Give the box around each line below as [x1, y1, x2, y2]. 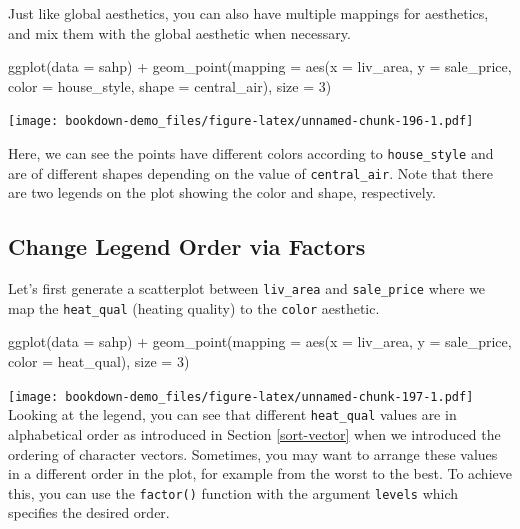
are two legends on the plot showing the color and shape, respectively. [8, 182, 436, 203]
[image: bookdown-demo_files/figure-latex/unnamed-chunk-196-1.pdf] [8, 114, 474, 129]
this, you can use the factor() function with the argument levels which [8, 482, 459, 503]
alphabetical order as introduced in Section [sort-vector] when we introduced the [8, 423, 501, 444]
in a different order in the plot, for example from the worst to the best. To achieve [8, 463, 512, 484]
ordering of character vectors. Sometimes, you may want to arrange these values [8, 443, 498, 464]
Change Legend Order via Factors [8, 231, 366, 262]
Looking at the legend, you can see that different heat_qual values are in [8, 404, 457, 425]
